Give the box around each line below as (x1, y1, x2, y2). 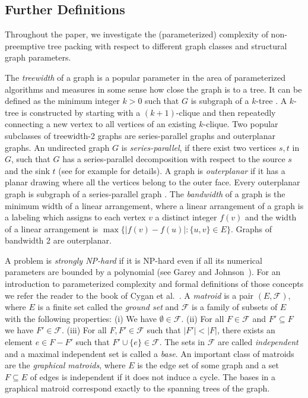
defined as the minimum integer (5, 94, 120, 107)
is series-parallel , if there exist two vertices (121, 141, 277, 153)
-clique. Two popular (203, 118, 278, 130)
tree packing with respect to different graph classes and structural (47, 39, 287, 52)
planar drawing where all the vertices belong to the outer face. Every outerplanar (5, 176, 300, 188)
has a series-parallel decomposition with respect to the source (62, 153, 285, 165)
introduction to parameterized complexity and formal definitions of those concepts (5, 277, 304, 290)
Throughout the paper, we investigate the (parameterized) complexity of (5, 28, 268, 40)
